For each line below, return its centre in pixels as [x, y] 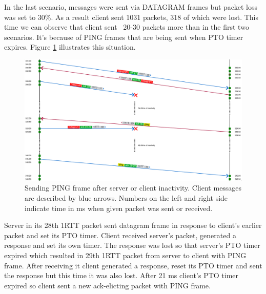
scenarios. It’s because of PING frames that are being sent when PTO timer [124, 37]
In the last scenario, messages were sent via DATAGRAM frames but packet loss [131, 7]
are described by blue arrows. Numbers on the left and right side [126, 198]
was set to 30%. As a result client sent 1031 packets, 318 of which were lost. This [131, 17]
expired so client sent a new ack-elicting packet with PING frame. [107, 285]
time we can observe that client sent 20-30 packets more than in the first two [127, 27]
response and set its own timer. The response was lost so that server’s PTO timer [132, 245]
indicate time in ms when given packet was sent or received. [119, 208]
